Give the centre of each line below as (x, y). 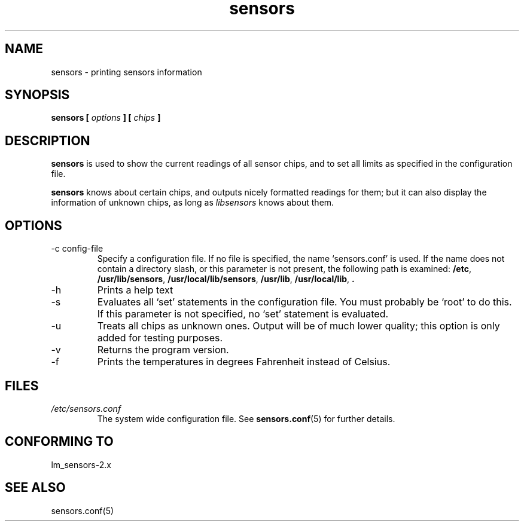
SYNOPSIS (37, 95)
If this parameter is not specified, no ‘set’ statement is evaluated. (243, 314)
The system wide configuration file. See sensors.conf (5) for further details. (246, 418)
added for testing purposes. (160, 338)
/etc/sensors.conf (86, 408)
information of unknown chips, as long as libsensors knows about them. (193, 203)
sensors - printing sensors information (127, 72)
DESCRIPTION (48, 140)
